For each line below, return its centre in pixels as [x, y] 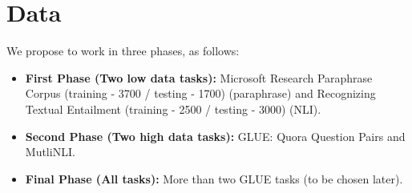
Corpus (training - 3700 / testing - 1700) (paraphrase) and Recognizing [200, 93]
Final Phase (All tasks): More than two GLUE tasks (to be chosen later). [214, 178]
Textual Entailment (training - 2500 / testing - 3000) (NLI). [173, 109]
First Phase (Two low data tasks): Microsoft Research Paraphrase [199, 77]
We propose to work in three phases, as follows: [123, 51]
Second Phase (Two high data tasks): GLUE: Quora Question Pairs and [215, 136]
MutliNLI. [50, 152]
